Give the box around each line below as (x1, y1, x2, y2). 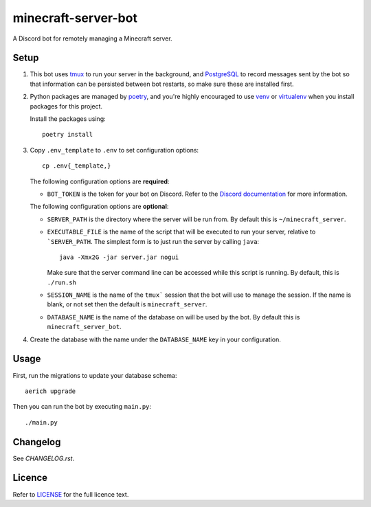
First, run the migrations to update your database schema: (12, 371, 177, 379)
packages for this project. (30, 102, 103, 110)
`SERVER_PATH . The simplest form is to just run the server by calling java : (47, 237, 260, 245)
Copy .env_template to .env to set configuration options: (30, 146, 199, 154)
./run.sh (47, 278, 77, 286)
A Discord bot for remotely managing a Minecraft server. (12, 34, 172, 43)
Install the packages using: (30, 115, 106, 123)
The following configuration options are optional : (30, 203, 169, 211)
